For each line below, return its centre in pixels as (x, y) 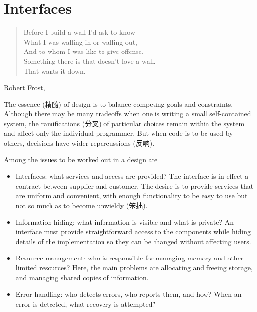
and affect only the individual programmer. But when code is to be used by (119, 133)
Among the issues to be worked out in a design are (81, 159)
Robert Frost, (25, 87)
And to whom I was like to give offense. (83, 51)
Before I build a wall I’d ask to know (79, 32)
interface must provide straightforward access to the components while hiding (133, 232)
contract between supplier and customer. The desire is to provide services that (134, 185)
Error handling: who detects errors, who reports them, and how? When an (128, 294)
